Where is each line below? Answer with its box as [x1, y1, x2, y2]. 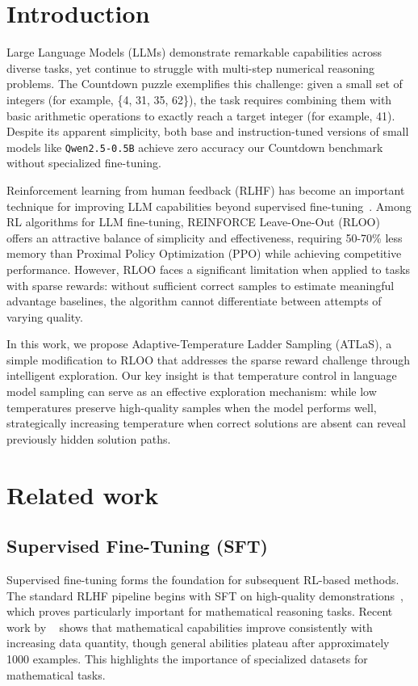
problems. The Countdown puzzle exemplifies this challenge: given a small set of [6, 75, 403, 92]
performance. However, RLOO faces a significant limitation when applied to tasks [6, 260, 411, 277]
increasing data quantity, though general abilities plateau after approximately [6, 634, 390, 651]
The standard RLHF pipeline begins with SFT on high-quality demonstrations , [6, 587, 404, 604]
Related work [6, 478, 159, 511]
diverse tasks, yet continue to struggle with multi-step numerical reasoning [6, 59, 374, 76]
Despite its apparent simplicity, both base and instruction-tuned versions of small [6, 123, 409, 140]
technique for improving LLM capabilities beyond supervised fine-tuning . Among [6, 197, 412, 214]
